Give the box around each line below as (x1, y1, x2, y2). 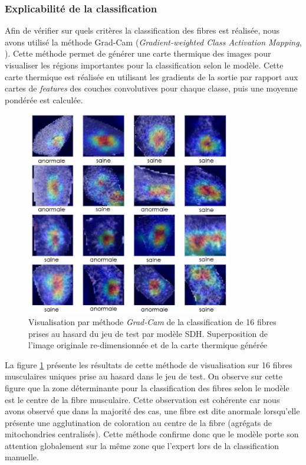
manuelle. (5, 451, 39, 463)
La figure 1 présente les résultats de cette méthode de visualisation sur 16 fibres (5, 358, 292, 371)
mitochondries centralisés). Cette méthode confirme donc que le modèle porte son (5, 428, 299, 440)
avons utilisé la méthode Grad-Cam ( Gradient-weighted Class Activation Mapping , (5, 35, 302, 48)
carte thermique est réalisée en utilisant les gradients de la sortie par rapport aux (5, 70, 298, 83)
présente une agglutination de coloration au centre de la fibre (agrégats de (5, 416, 272, 428)
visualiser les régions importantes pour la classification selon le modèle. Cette (5, 59, 284, 71)
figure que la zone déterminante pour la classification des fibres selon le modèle (5, 381, 289, 394)
